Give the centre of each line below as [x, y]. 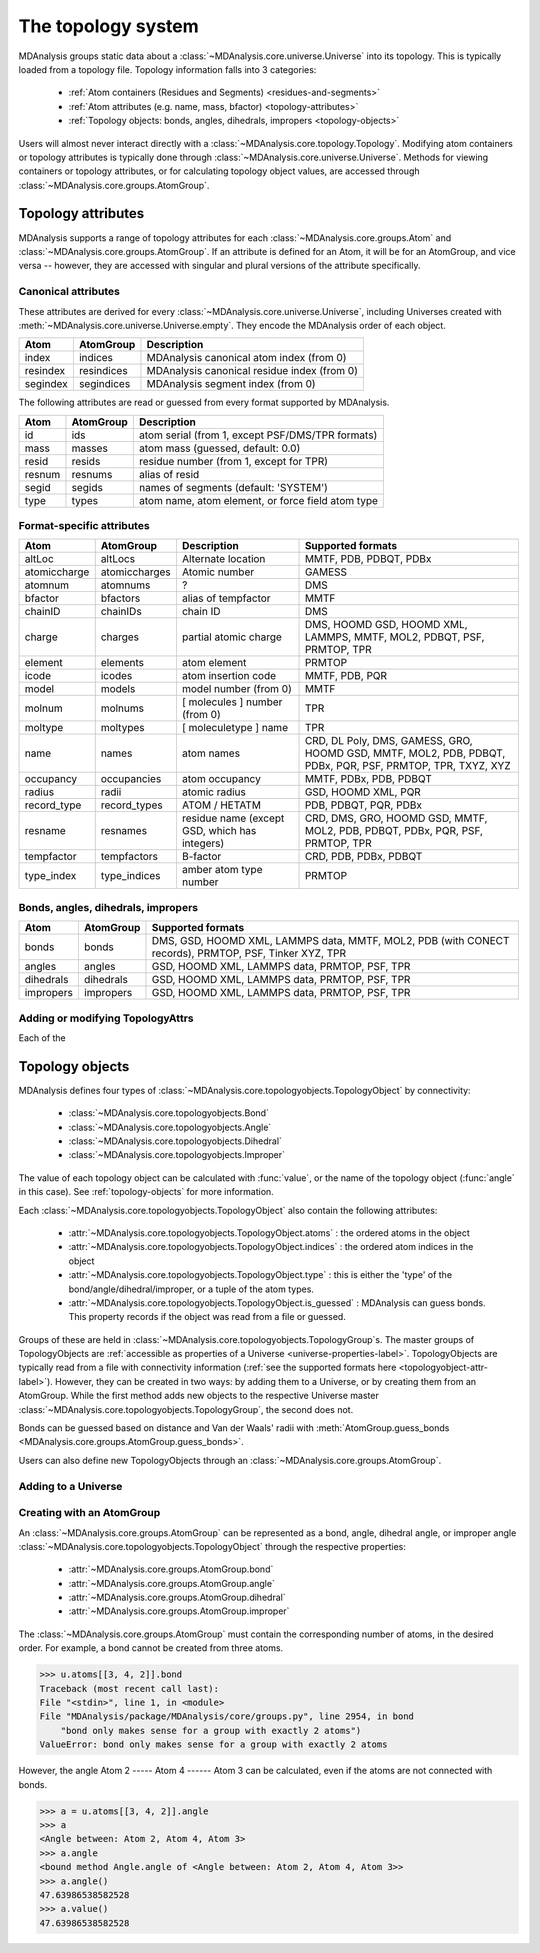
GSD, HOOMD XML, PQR [363, 792]
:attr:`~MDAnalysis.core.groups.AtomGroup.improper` [179, 1611]
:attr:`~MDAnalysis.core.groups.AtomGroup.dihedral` [177, 1597]
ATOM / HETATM [221, 805]
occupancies [131, 779]
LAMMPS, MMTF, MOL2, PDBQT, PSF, [394, 637]
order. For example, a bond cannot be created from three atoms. [151, 1648]
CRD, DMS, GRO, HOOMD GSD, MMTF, [396, 818]
